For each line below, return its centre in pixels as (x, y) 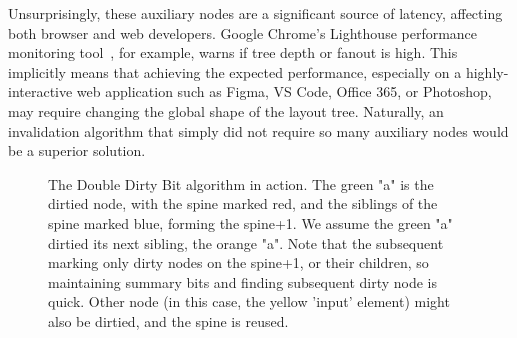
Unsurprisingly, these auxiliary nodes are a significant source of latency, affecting (255, 13)
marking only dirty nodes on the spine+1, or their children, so (238, 262)
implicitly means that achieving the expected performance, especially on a (235, 71)
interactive (40, 91)
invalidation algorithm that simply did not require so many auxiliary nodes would (258, 130)
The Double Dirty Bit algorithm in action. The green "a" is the (241, 183)
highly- (487, 71)
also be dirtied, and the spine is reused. (168, 320)
